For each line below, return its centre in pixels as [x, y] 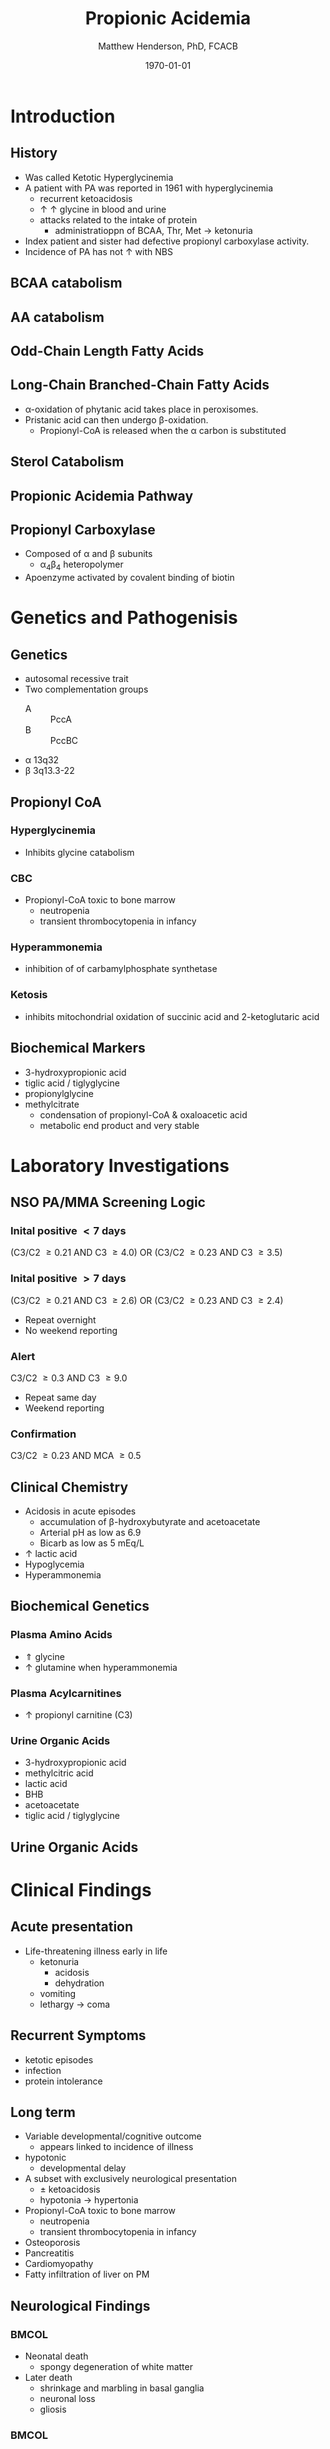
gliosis [53, 2409]
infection [43, 2070]
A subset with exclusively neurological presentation [130, 2179]
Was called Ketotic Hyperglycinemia [99, 177]
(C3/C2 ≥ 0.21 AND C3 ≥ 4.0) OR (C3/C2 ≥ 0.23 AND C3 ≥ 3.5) [146, 1253]
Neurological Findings [80, 2305]
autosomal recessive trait [76, 679]
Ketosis [29, 995]
